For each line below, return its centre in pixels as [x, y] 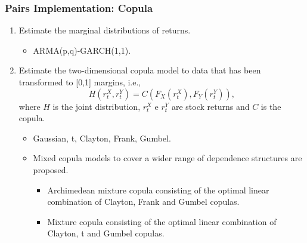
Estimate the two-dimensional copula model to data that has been [140, 70]
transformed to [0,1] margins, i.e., [80, 82]
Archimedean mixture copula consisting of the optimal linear [158, 190]
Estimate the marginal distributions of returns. [105, 30]
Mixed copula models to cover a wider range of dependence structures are [168, 158]
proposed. [51, 169]
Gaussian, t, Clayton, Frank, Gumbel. [102, 138]
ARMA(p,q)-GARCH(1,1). [82, 50]
